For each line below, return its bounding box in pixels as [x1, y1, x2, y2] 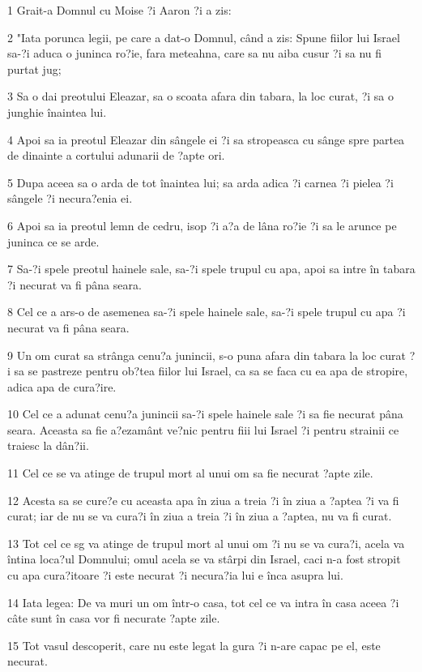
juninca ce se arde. [7, 233, 100, 250]
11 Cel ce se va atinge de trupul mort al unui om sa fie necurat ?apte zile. [7, 464, 373, 482]
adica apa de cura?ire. [7, 378, 117, 395]
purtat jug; [7, 60, 62, 77]
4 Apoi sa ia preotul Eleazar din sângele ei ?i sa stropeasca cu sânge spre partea [7, 131, 405, 148]
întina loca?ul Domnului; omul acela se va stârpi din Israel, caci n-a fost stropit [7, 550, 401, 567]
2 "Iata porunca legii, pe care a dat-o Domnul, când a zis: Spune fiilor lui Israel [7, 28, 400, 45]
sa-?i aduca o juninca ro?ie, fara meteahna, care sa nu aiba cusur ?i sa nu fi [7, 45, 382, 62]
